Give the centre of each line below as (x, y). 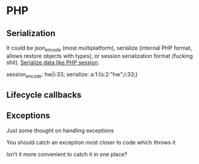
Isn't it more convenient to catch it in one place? (67, 154)
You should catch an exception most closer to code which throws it (91, 142)
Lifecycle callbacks (44, 95)
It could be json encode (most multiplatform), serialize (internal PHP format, (99, 48)
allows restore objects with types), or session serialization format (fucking (99, 56)
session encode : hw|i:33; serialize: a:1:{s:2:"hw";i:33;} (72, 75)
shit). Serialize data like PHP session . (53, 62)
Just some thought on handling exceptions (60, 130)
